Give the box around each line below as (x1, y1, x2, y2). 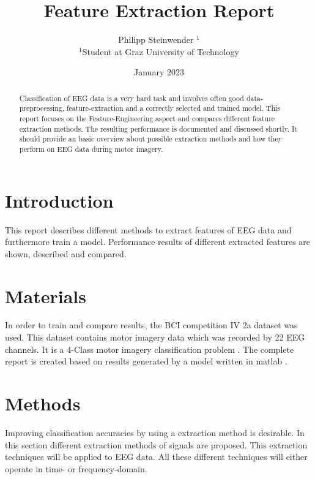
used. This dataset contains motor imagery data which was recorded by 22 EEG (5, 331, 305, 344)
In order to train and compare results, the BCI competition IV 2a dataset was (5, 319, 298, 331)
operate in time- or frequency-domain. (5, 462, 147, 475)
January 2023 (134, 66, 184, 78)
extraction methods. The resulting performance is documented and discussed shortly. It (19, 123, 297, 134)
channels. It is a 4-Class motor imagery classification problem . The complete (5, 342, 294, 355)
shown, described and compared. (5, 247, 127, 260)
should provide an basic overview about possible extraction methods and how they (19, 134, 282, 144)
